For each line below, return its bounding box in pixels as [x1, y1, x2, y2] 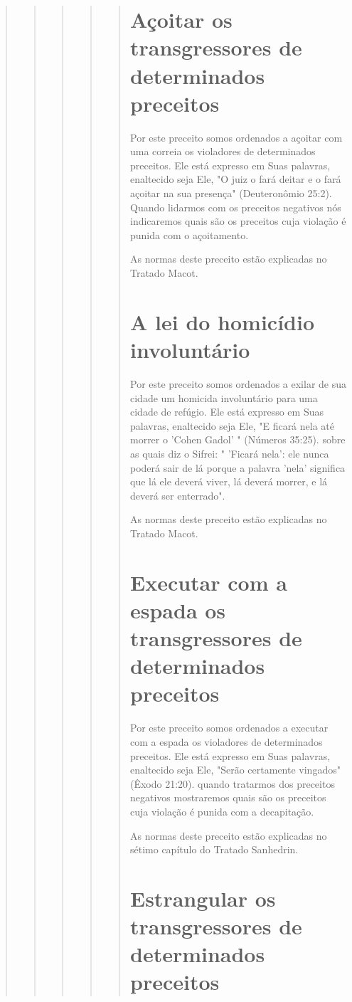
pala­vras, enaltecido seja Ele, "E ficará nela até [129, 418, 334, 433]
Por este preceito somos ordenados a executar [129, 720, 329, 735]
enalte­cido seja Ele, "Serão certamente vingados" [129, 762, 341, 777]
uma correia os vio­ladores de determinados [129, 144, 316, 159]
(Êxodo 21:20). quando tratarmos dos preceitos [129, 776, 335, 791]
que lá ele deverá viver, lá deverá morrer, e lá [129, 474, 328, 489]
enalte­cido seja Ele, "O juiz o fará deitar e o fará [129, 172, 341, 186]
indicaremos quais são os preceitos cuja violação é [129, 213, 346, 228]
